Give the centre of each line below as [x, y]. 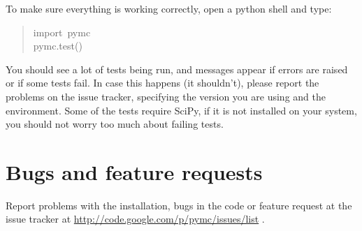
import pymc [62, 32]
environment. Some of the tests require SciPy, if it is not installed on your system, [181, 110]
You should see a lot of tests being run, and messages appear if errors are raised [177, 69]
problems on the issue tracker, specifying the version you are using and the [166, 96]
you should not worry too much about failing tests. [115, 124]
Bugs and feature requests [134, 171]
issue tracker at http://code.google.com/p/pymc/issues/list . [135, 219]
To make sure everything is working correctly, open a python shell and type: [169, 8]
